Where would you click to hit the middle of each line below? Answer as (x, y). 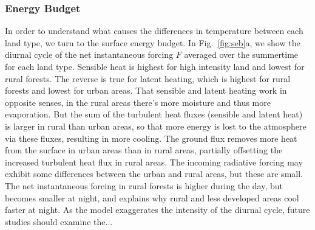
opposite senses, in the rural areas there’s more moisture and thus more (138, 102)
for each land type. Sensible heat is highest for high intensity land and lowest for (155, 66)
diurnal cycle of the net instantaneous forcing (89, 54)
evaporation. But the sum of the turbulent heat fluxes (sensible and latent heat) (154, 114)
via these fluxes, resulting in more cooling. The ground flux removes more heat (151, 138)
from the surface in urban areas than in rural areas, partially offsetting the (144, 150)
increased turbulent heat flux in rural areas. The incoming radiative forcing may (154, 162)
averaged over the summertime (241, 54)
